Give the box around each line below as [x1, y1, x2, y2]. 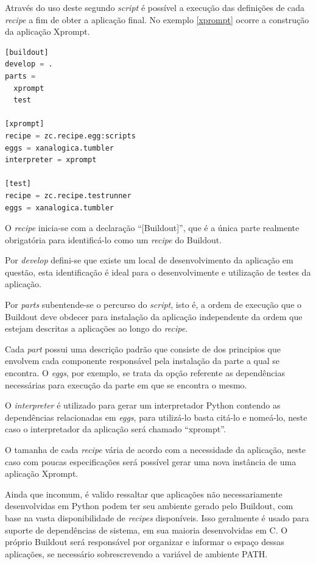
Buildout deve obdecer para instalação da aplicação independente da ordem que [5, 310, 303, 323]
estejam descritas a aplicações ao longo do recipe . [5, 322, 188, 335]
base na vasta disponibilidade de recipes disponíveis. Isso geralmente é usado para [5, 511, 309, 524]
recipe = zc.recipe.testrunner [5, 191, 132, 200]
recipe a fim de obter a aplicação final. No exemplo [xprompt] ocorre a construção [5, 13, 309, 26]
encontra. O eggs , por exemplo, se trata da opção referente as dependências [5, 366, 285, 379]
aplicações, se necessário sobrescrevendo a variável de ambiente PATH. [5, 547, 268, 560]
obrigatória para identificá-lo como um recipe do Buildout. [5, 233, 222, 246]
